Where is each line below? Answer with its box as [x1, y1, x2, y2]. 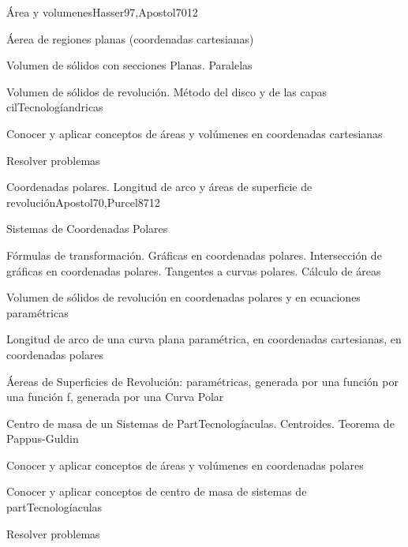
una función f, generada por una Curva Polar [6, 388, 224, 405]
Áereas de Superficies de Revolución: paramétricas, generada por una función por [6, 373, 399, 389]
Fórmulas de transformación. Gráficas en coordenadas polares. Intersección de [6, 246, 382, 263]
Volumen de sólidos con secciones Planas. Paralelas [6, 57, 253, 73]
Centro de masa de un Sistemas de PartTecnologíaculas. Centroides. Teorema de [6, 414, 395, 431]
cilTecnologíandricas [6, 99, 103, 115]
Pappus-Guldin [6, 430, 79, 447]
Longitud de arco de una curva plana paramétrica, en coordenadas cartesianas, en [6, 331, 402, 347]
